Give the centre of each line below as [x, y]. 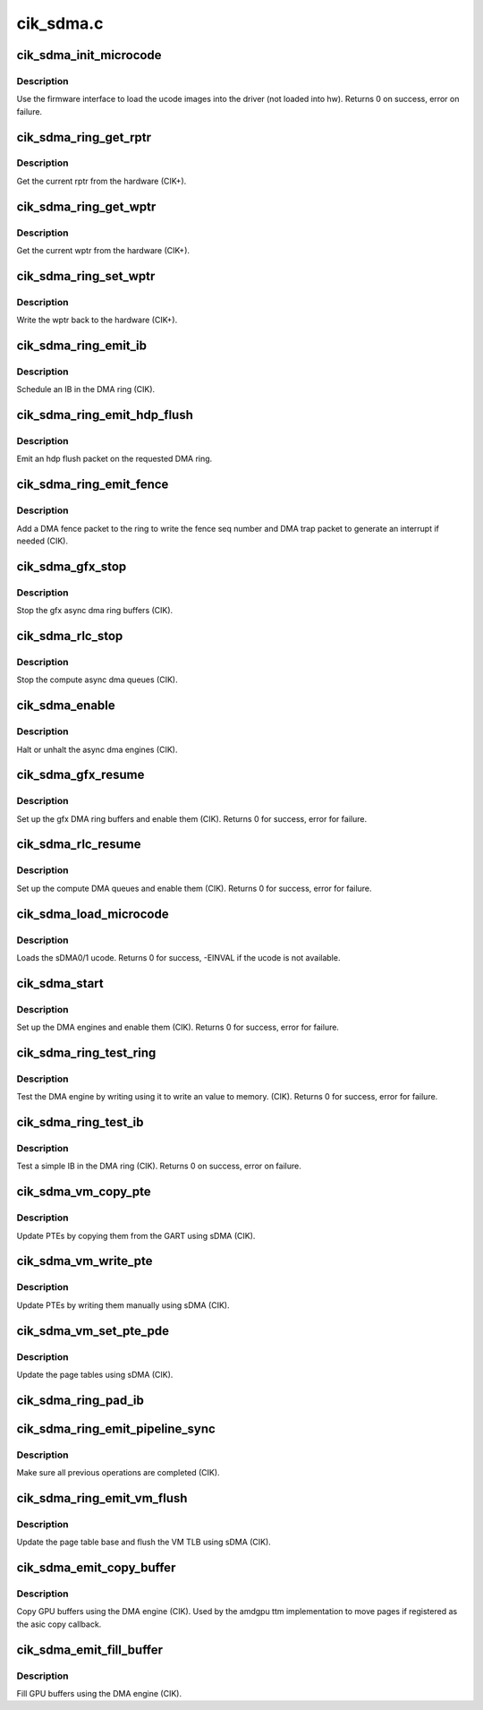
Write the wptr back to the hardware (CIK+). [97, 320]
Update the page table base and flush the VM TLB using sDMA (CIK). [144, 1542]
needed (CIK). [42, 541]
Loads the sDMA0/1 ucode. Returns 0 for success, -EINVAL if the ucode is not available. [178, 957]
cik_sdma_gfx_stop [72, 566]
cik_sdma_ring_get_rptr [84, 137]
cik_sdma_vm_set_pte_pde [93, 1331]
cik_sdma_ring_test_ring [86, 1052]
